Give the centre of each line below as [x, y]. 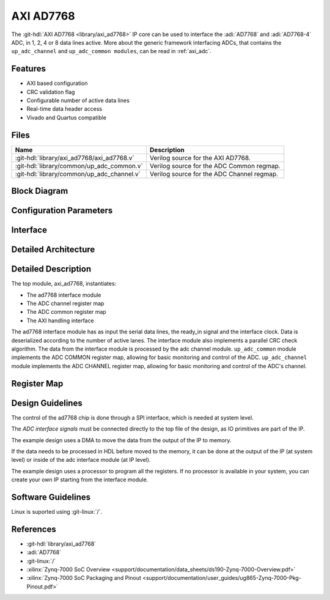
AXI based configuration [57, 83]
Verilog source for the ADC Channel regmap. [214, 174]
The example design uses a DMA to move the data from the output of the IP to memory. [121, 440]
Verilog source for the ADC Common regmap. [215, 166]
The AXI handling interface [60, 320]
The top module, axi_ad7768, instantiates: [64, 284]
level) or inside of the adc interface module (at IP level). [81, 460]
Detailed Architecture [53, 250]
